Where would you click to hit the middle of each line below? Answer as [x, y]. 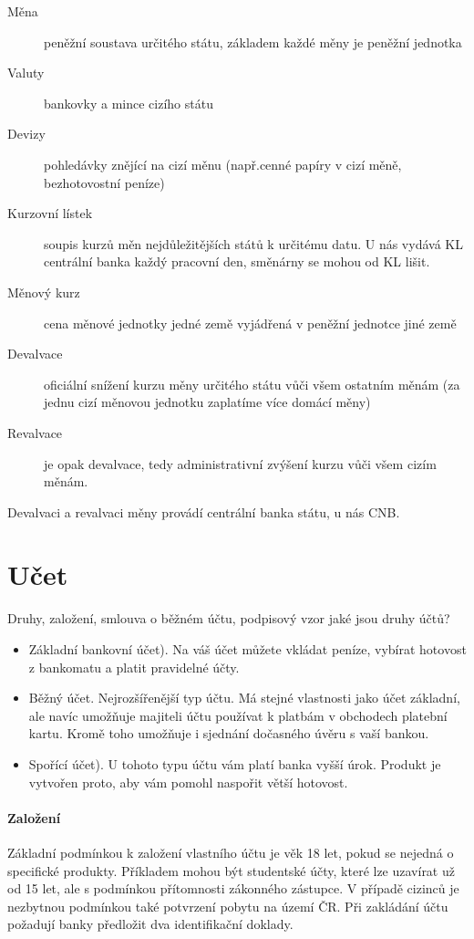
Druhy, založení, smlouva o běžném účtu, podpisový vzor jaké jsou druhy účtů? [229, 618]
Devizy [26, 134]
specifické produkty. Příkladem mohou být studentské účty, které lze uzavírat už [231, 870]
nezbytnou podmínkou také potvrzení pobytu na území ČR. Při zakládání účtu [228, 906]
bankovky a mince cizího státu [129, 103]
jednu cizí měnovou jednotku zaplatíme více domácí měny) [207, 402]
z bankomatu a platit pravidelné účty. [134, 667]
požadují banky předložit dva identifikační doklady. [150, 924]
